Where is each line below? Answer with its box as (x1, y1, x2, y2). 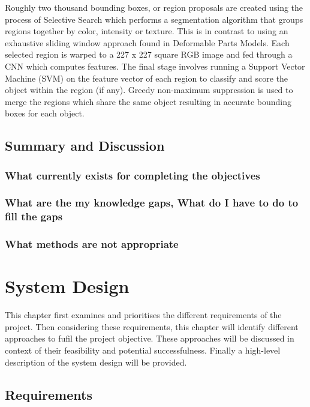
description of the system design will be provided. (5, 355, 187, 368)
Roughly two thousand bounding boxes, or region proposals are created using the (5, 1, 303, 13)
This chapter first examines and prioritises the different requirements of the (5, 309, 282, 321)
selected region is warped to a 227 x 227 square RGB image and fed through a (5, 48, 293, 61)
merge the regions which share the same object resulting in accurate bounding (5, 95, 292, 107)
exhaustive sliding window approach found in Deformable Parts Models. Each (5, 36, 290, 49)
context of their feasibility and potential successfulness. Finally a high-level (5, 344, 281, 357)
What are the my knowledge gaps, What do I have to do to (5, 195, 299, 210)
